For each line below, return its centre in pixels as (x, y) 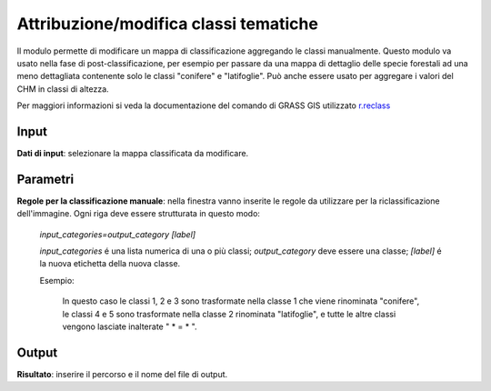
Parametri (45, 179)
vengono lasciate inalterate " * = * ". (130, 326)
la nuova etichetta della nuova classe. (110, 264)
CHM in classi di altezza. (63, 89)
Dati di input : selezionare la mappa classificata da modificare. (133, 154)
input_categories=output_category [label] (117, 234)
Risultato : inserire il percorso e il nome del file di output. (122, 374)
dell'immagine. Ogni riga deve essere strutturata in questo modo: (139, 214)
